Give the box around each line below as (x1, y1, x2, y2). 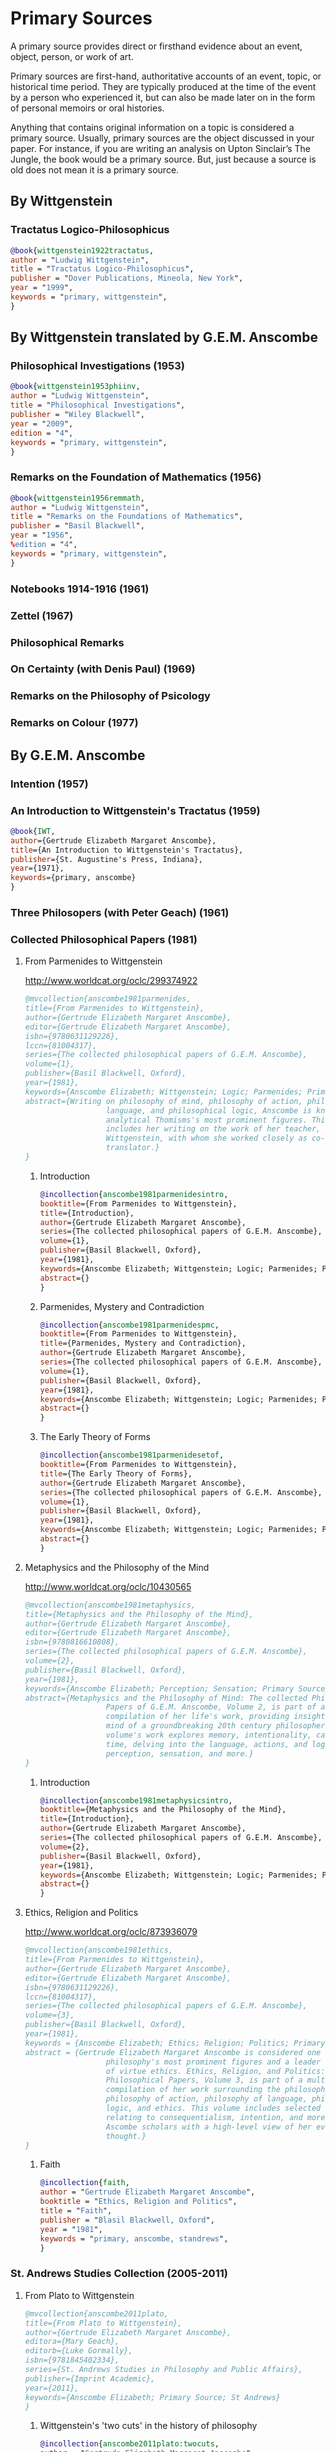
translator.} (105, 1143, 160, 1153)
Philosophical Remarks (10, 635, 125, 649)
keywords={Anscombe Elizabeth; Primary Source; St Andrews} (24, 2392, 281, 2402)
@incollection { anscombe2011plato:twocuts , (39, 2439, 220, 2449)
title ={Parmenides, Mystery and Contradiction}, (39, 1338, 247, 1349)
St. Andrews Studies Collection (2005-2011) (10, 2267, 228, 2281)
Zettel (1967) (10, 608, 74, 622)
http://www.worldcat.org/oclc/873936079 (24, 1926, 198, 1938)
